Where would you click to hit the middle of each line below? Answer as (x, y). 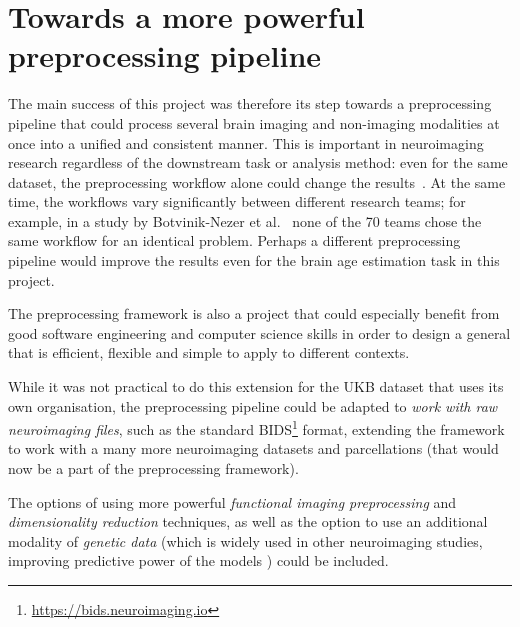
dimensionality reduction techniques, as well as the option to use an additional (248, 521)
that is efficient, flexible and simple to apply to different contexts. (209, 352)
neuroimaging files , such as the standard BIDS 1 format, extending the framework (256, 427)
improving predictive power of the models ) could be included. (198, 560)
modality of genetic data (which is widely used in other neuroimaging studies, (245, 540)
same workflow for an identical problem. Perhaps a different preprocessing (234, 240)
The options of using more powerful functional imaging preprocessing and (232, 501)
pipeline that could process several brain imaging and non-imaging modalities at (254, 122)
